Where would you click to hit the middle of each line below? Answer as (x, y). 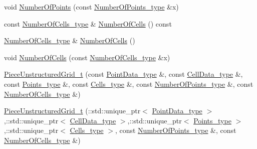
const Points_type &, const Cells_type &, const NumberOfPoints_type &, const (129, 84)
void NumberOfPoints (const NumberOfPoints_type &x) (91, 7)
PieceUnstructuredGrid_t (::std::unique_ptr (72, 111)
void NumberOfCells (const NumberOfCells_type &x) (87, 57)
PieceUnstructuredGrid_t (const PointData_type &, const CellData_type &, (123, 74)
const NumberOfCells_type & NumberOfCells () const (88, 23)
